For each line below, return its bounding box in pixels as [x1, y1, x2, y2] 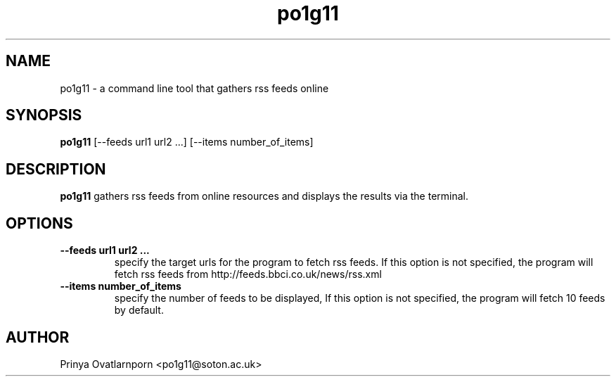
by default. [114, 304, 164, 317]
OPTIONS [6, 214, 73, 232]
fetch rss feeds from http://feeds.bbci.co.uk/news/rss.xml [114, 268, 382, 281]
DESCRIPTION [6, 160, 106, 178]
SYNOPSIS [6, 106, 82, 125]
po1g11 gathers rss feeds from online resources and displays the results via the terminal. [60, 190, 469, 203]
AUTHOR [6, 328, 70, 346]
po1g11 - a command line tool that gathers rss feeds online [60, 82, 329, 94]
